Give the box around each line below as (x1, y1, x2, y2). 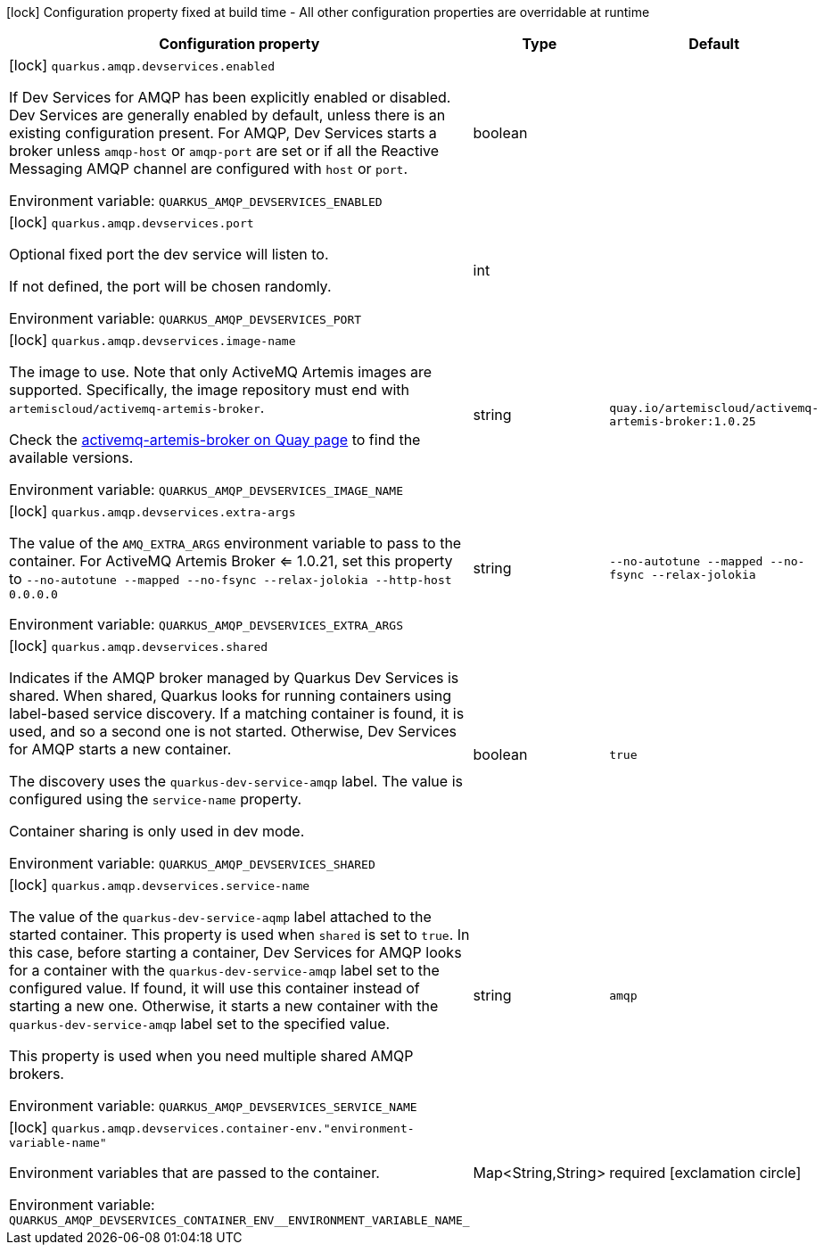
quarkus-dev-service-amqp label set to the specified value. (9, 1015, 391, 1033)
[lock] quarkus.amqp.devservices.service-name (9, 876, 310, 894)
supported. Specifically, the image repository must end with (9, 381, 410, 399)
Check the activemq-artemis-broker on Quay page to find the (9, 431, 421, 449)
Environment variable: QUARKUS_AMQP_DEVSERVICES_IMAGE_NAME (9, 481, 404, 498)
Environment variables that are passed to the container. (9, 1164, 380, 1182)
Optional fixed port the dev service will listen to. (9, 245, 329, 263)
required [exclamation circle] (609, 1164, 802, 1182)
